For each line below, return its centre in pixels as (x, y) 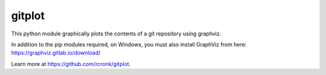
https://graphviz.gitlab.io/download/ (56, 53)
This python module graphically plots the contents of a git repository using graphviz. (116, 34)
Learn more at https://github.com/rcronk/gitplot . (71, 64)
